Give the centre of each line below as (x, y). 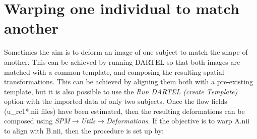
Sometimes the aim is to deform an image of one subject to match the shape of (126, 52)
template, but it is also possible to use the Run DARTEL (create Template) (121, 91)
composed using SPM (37, 121)
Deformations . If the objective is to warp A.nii (178, 121)
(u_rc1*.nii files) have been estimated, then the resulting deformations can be (124, 111)
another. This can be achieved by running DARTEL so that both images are (122, 61)
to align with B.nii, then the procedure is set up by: (84, 131)
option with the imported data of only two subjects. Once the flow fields (116, 101)
